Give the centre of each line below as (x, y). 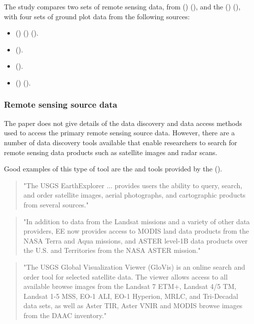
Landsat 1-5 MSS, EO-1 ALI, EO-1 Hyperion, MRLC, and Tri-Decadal (131, 296)
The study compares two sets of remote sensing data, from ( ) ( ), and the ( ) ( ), (122, 6)
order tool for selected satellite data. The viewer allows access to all (126, 276)
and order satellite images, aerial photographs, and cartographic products (134, 195)
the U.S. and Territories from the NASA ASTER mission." (112, 250)
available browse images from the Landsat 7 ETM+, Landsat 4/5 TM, (130, 286)
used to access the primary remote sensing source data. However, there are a (120, 133)
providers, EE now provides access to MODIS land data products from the (136, 231)
